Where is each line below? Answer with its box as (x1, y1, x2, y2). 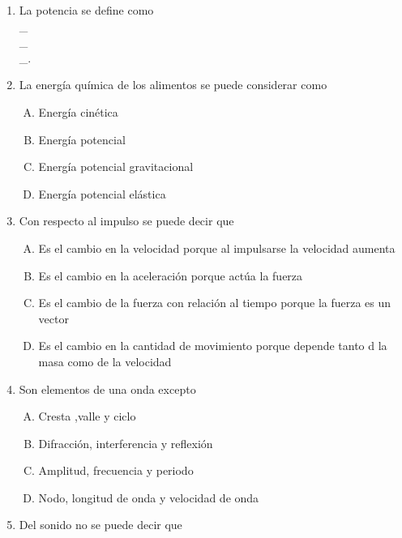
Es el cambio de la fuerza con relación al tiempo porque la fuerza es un (38, 294, 391, 311)
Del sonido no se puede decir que (19, 516, 182, 533)
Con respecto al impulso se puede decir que (19, 212, 234, 229)
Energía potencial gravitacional (38, 158, 194, 175)
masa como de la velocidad (38, 352, 172, 369)
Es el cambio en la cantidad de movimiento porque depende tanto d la (38, 337, 387, 354)
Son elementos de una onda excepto (19, 380, 196, 397)
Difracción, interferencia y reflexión (38, 434, 213, 451)
